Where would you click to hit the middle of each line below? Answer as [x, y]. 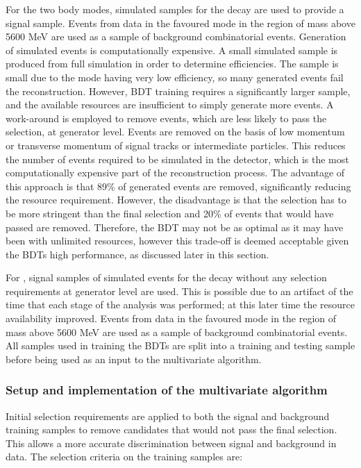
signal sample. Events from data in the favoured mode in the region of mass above [180, 23]
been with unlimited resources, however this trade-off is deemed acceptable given [177, 241]
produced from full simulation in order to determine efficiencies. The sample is [172, 64]
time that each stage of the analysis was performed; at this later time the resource [180, 304]
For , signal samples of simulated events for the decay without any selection [166, 277]
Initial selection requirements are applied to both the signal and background [168, 416]
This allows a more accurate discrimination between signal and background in [171, 443]
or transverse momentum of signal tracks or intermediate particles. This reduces [176, 145]
